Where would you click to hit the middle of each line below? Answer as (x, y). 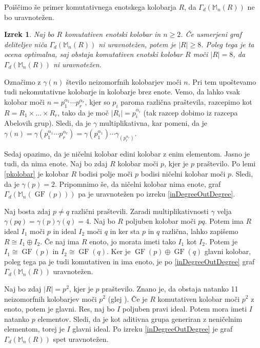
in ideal (65, 231)
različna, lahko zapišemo (200, 231)
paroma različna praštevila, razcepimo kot (186, 101)
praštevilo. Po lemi (226, 163)
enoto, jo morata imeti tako (133, 241)
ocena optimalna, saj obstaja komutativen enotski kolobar (93, 54)
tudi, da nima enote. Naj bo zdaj (56, 163)
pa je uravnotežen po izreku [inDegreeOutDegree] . (157, 194)
